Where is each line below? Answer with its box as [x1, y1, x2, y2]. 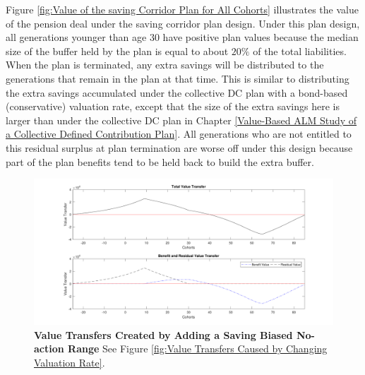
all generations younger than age [6, 30, 147, 44]
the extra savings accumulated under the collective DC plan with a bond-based [6, 85, 348, 100]
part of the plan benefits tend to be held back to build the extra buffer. [6, 154, 314, 169]
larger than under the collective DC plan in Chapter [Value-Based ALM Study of [6, 112, 357, 127]
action [34, 341, 64, 356]
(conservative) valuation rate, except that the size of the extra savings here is [6, 99, 340, 114]
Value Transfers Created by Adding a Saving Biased [34, 327, 293, 342]
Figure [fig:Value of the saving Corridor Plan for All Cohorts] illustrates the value [6, 2, 359, 16]
